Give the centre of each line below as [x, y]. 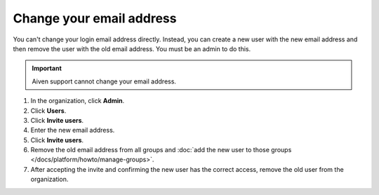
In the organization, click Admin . [78, 101]
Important [47, 68]
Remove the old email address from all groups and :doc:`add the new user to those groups [161, 150]
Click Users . [48, 110]
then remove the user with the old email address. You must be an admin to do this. [132, 48]
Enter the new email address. [73, 130]
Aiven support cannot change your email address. [104, 81]
